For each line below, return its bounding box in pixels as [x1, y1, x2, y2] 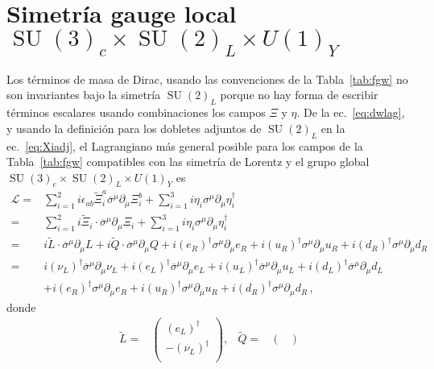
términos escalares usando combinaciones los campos [6, 104, 266, 121]
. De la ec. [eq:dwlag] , [296, 104, 405, 121]
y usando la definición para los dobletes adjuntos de [6, 119, 262, 136]
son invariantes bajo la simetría [6, 86, 161, 103]
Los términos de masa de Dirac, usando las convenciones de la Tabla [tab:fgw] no [6, 70, 408, 87]
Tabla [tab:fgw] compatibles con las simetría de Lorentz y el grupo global [6, 153, 370, 170]
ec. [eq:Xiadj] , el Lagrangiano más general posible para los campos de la [6, 137, 363, 154]
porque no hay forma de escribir [220, 86, 378, 103]
